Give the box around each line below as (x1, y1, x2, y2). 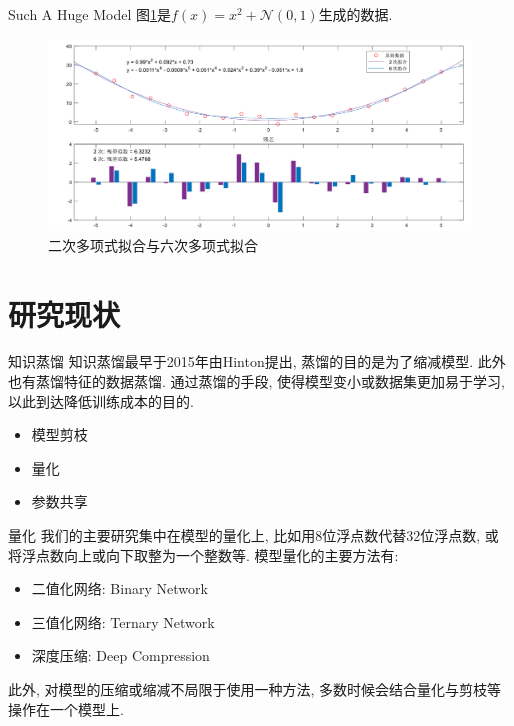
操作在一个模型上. (8, 698, 124, 719)
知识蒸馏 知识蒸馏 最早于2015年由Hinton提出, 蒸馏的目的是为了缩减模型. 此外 (8, 351, 506, 372)
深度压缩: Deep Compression (31, 645, 210, 666)
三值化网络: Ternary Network (31, 611, 215, 632)
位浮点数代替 (322, 525, 407, 545)
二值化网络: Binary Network (31, 578, 208, 599)
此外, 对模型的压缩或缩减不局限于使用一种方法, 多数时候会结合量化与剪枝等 (8, 678, 502, 699)
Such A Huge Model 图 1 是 (8, 4, 171, 24)
